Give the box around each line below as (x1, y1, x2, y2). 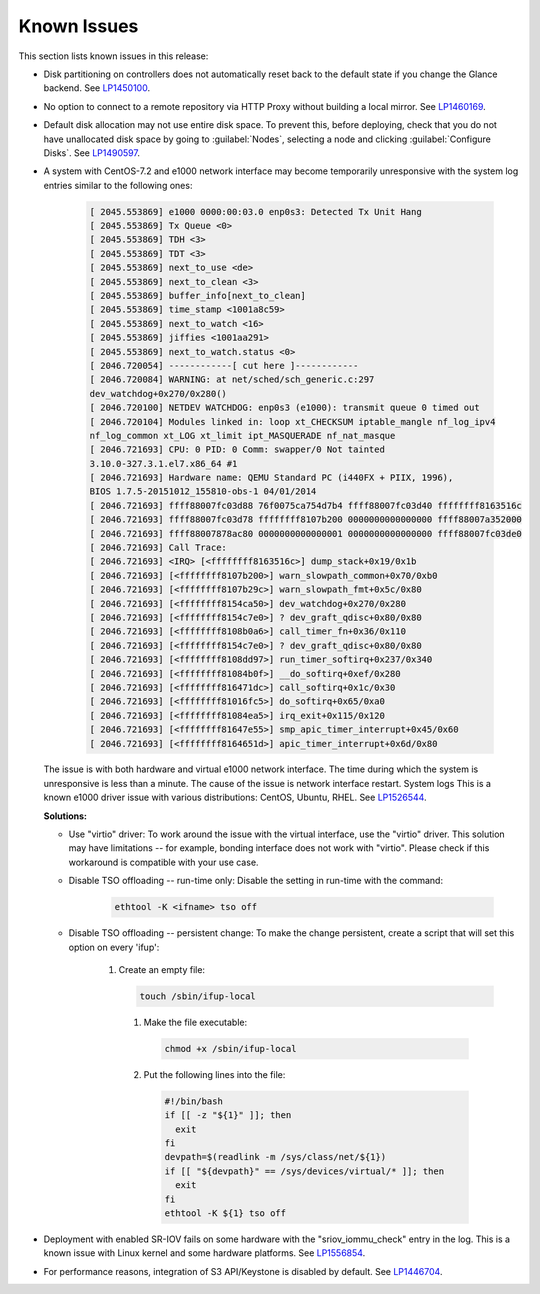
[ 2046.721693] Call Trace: (89, 542, 227, 554)
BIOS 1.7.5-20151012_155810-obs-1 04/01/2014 (89, 486, 317, 497)
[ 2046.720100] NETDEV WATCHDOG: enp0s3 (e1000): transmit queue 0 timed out (89, 402, 480, 414)
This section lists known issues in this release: (18, 50, 209, 62)
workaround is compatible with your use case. (68, 856, 259, 868)
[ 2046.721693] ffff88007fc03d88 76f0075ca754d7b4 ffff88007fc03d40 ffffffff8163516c (89, 500, 522, 511)
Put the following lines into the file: (143, 1068, 286, 1080)
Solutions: (43, 810, 88, 822)
